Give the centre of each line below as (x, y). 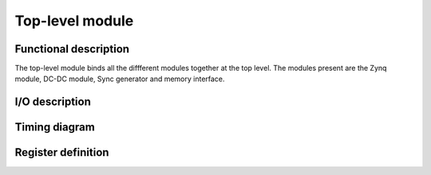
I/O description (53, 102)
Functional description (72, 49)
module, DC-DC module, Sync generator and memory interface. (120, 79)
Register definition (62, 152)
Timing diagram (55, 127)
